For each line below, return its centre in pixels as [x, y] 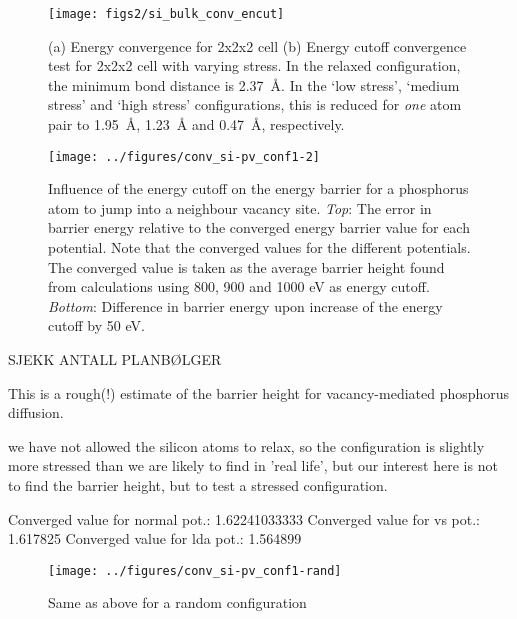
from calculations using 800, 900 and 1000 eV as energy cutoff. [239, 286]
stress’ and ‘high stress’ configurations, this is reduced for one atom [255, 104]
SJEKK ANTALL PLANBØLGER [115, 359]
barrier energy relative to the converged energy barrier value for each [259, 227]
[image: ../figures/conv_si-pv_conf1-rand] [195, 570]
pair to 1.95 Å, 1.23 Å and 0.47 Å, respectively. [196, 124]
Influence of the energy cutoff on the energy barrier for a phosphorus [258, 188]
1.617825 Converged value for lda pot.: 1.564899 [155, 538]
